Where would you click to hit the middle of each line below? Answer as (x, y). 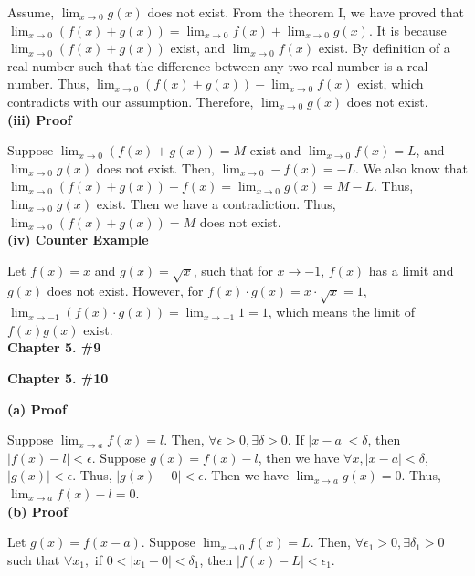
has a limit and (411, 270)
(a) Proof (37, 408)
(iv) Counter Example (78, 240)
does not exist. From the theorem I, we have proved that (306, 12)
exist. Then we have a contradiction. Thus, (216, 203)
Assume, (31, 12)
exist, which (391, 84)
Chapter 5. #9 (54, 347)
